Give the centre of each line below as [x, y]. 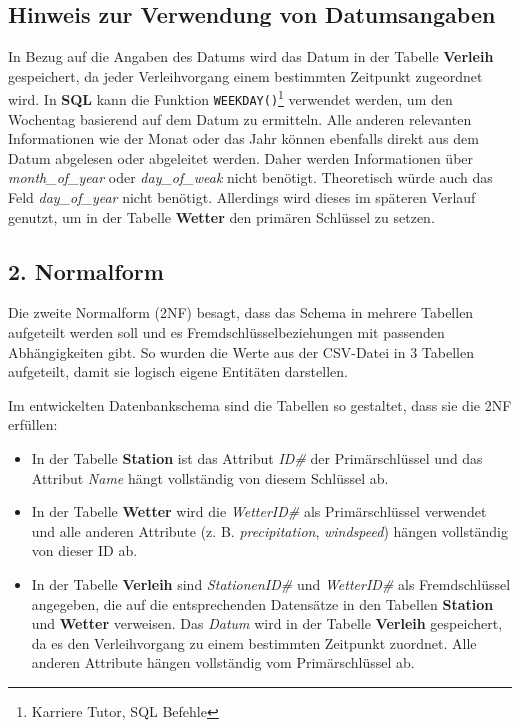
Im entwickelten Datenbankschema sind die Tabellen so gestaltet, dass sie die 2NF [260, 404]
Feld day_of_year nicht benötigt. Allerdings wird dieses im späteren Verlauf [242, 197]
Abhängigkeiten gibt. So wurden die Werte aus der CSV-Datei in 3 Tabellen [241, 351]
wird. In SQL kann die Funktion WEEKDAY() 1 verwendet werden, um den [230, 98]
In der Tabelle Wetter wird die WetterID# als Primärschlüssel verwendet [259, 511]
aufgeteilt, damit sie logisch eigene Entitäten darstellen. [178, 371]
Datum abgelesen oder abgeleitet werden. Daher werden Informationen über [241, 157]
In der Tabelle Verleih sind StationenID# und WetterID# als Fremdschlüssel [271, 584]
